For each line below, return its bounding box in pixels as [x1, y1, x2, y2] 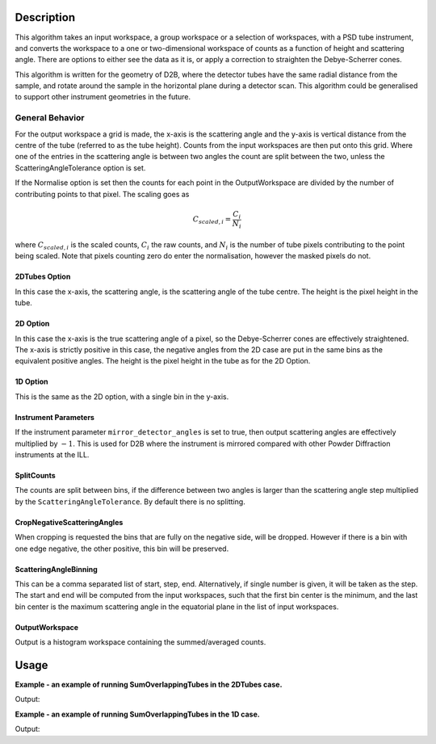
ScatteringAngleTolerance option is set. [15, 162, 146, 173]
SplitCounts [15, 470, 56, 480]
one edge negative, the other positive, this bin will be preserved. [15, 544, 229, 553]
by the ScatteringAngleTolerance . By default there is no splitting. [15, 497, 245, 507]
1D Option [15, 376, 48, 387]
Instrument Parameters [15, 412, 94, 422]
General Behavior [15, 112, 85, 124]
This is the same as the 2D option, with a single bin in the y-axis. [15, 392, 229, 401]
